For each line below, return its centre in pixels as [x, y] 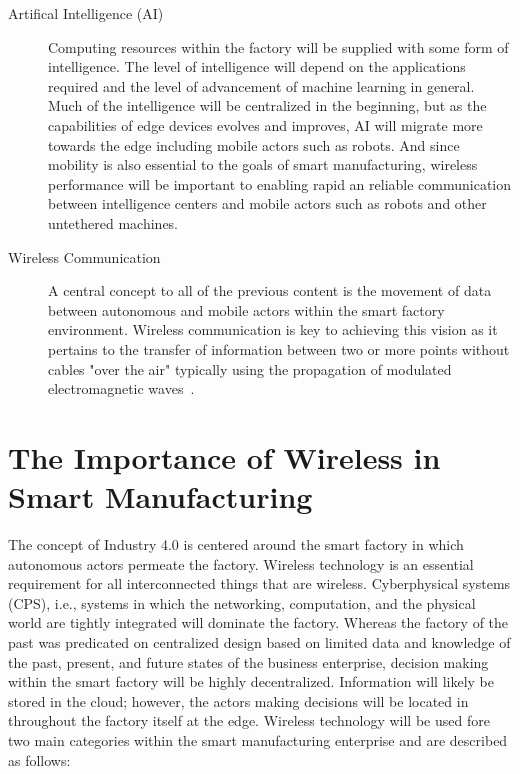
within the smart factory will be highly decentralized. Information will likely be [251, 681]
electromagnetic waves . [121, 388]
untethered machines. [113, 222]
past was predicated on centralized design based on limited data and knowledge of [259, 641]
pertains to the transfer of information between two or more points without [279, 348]
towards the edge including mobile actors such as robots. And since [254, 144]
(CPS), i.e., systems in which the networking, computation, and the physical [242, 602]
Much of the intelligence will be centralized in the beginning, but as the [267, 105]
